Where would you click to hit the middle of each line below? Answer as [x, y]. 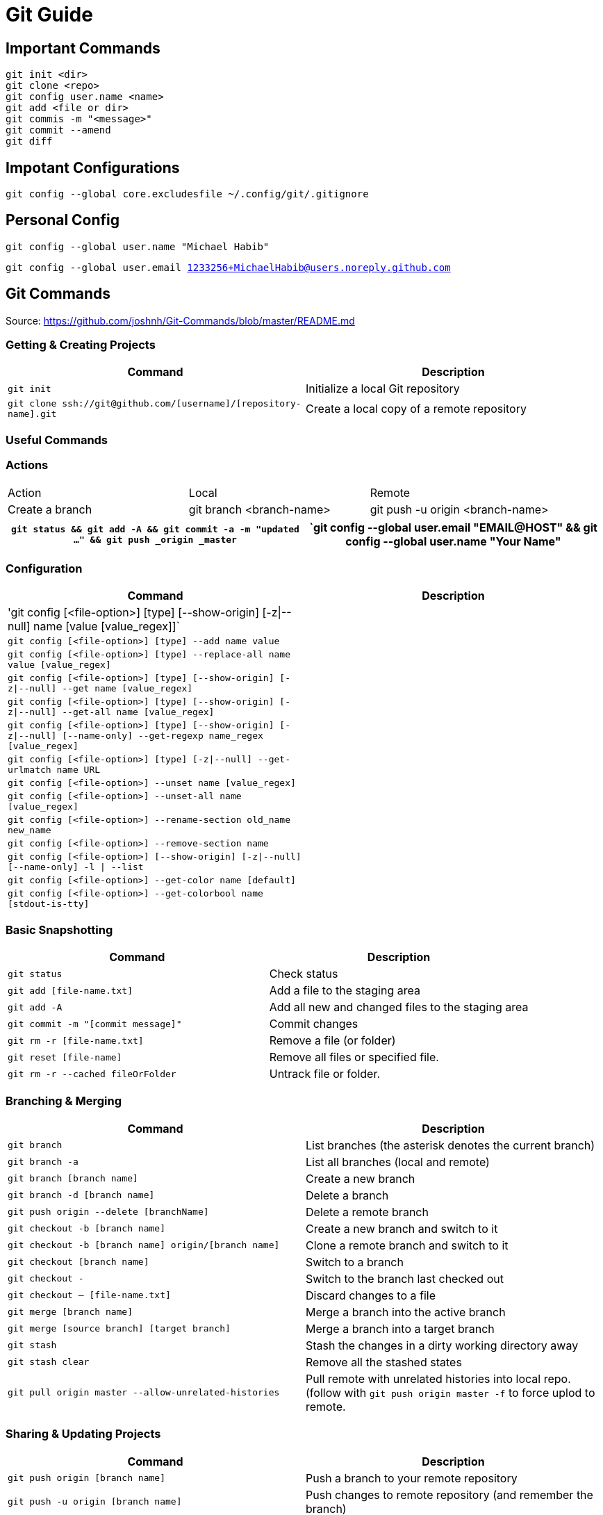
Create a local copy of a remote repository [416, 409]
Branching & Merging [64, 1101]
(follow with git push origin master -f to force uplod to [451, 1392]
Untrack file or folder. [325, 1074]
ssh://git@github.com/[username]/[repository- [182, 404]
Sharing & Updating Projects [83, 1434]
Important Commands [83, 48]
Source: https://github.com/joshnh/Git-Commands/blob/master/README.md [180, 320]
